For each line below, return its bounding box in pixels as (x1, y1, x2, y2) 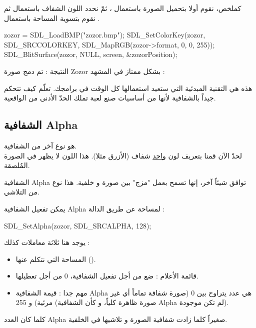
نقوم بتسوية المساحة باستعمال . (4, 12, 100, 23)
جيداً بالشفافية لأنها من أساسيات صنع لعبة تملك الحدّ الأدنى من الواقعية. (4, 92, 216, 103)
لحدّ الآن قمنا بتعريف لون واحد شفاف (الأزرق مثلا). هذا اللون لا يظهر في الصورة (4, 150, 242, 160)
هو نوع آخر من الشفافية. (4, 140, 77, 150)
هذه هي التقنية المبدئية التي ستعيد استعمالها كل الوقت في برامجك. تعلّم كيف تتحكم (4, 82, 252, 93)
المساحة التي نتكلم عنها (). (15, 253, 96, 264)
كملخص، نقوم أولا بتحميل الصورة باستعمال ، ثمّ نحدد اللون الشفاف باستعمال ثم (4, 3, 241, 13)
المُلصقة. (4, 160, 30, 170)
